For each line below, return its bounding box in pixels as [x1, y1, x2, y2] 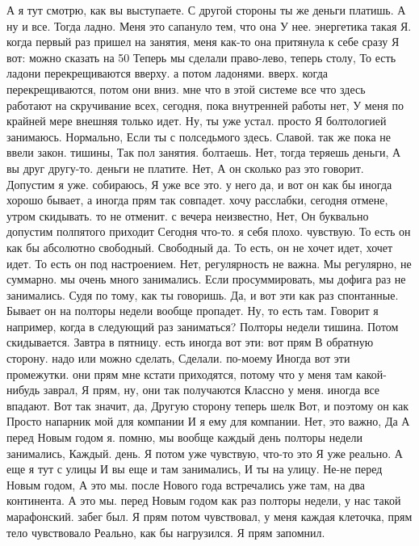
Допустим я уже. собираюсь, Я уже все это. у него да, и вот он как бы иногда [6, 175, 392, 192]
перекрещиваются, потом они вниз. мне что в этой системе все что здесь [6, 80, 366, 97]
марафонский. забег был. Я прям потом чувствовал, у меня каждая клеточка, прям [6, 508, 413, 524]
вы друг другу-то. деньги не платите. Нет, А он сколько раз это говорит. [6, 159, 364, 176]
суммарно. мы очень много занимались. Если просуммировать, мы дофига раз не [6, 271, 406, 288]
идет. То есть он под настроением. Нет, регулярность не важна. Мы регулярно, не [6, 254, 412, 271]
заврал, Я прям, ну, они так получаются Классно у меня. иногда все [43, 381, 380, 398]
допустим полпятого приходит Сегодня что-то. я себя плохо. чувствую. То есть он [6, 223, 411, 240]
